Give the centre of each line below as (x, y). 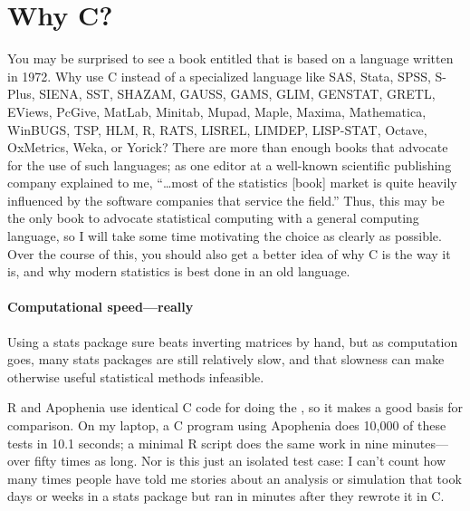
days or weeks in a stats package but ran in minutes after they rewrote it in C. (226, 496)
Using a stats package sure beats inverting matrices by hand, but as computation (233, 341)
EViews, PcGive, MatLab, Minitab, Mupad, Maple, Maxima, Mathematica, (217, 111)
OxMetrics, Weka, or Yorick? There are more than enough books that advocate (228, 147)
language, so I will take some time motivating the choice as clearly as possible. (225, 236)
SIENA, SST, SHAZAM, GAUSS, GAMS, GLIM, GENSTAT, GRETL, (237, 94)
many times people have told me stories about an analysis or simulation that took (235, 478)
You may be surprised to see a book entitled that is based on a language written (230, 58)
